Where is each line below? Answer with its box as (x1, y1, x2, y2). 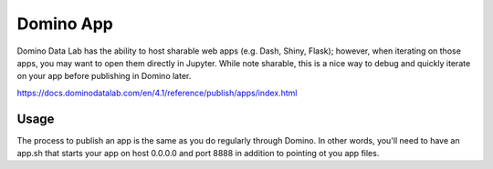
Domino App (16, 14, 113, 34)
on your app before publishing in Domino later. (16, 71, 192, 82)
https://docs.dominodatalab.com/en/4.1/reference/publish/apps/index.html (16, 87, 298, 98)
